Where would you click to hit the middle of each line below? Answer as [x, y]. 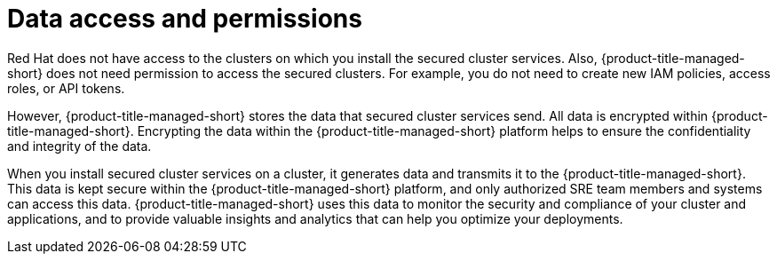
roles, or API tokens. [66, 88]
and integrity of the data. [79, 146]
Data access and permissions [185, 19]
